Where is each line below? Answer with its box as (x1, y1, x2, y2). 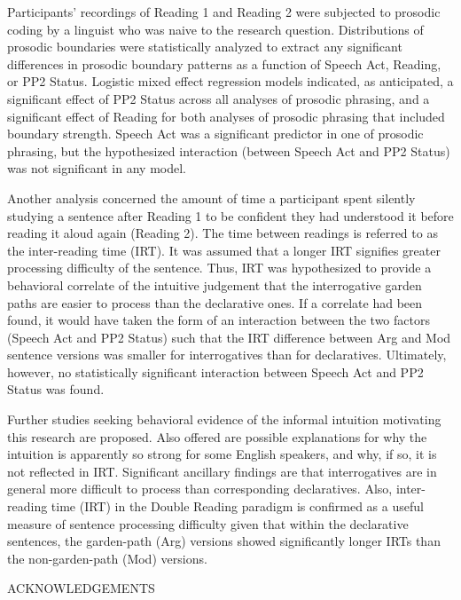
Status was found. (7, 380, 105, 399)
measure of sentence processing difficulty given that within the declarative (7, 514, 409, 533)
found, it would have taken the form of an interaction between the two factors (7, 311, 430, 329)
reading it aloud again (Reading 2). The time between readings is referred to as (7, 224, 438, 242)
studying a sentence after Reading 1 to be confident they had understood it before (7, 206, 454, 225)
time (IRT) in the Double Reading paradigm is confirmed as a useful (51, 497, 424, 516)
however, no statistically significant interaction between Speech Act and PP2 (7, 362, 424, 381)
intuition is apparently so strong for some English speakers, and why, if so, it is (7, 445, 437, 463)
